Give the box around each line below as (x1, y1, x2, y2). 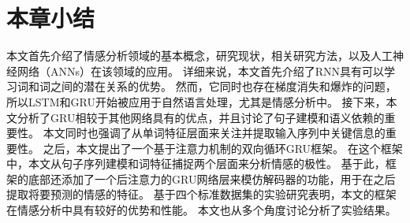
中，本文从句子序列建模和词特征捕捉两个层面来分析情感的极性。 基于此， (6, 155, 386, 172)
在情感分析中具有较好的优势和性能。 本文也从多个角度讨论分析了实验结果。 (6, 202, 397, 218)
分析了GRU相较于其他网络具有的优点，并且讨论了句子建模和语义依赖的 (17, 109, 385, 125)
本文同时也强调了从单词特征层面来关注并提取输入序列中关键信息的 (43, 125, 386, 141)
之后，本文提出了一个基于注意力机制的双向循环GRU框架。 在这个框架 (43, 139, 403, 156)
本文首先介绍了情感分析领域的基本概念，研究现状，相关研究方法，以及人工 (6, 47, 393, 64)
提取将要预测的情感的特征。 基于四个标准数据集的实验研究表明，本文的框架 (6, 186, 397, 203)
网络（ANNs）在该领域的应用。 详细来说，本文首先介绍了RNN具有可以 (17, 62, 384, 79)
